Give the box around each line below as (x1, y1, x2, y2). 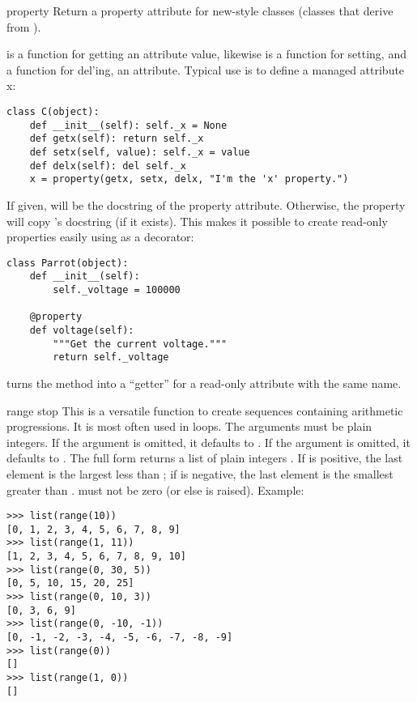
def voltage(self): (29, 324, 134, 336)
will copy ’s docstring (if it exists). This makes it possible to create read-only (6, 212, 388, 229)
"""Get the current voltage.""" (53, 338, 228, 350)
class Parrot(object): (6, 257, 129, 269)
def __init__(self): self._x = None (29, 119, 228, 131)
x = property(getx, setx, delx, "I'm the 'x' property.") (29, 173, 349, 185)
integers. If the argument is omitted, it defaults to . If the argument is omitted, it (6, 433, 411, 450)
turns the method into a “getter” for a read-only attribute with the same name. (6, 374, 402, 391)
